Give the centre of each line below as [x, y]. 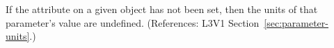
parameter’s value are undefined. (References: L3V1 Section [133, 22]
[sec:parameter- [296, 22]
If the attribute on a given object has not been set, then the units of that [162, 9]
